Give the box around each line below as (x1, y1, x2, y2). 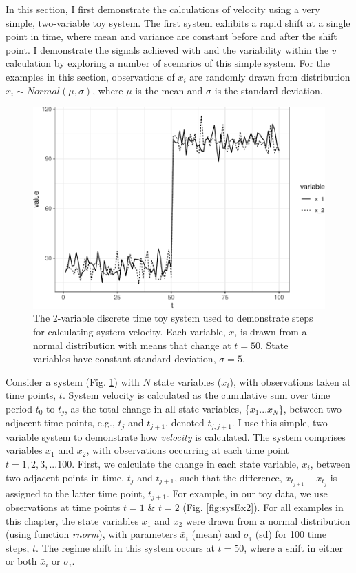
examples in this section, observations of (6, 69, 175, 83)
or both (6, 554, 37, 568)
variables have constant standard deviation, (33, 351, 216, 366)
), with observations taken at (229, 374, 351, 388)
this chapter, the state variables (6, 513, 139, 528)
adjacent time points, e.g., (6, 415, 115, 430)
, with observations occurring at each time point (86, 443, 290, 457)
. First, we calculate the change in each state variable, (72, 456, 299, 470)
